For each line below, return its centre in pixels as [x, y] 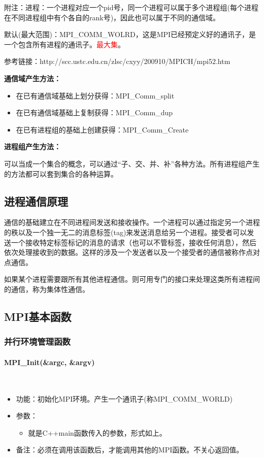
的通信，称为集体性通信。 [47, 289]
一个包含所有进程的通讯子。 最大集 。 [64, 44]
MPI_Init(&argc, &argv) [49, 362]
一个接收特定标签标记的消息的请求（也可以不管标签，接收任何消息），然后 [134, 242]
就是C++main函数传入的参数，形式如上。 [97, 432]
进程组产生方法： [32, 146]
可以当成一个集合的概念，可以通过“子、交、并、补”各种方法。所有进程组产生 [132, 163]
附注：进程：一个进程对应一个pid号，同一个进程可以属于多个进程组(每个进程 [131, 7]
